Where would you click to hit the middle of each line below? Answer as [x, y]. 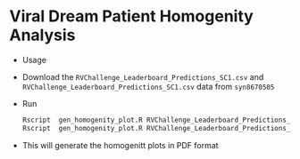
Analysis [42, 35]
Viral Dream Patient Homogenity [132, 16]
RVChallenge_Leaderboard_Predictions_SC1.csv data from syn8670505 [148, 86]
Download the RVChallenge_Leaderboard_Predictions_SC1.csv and [143, 76]
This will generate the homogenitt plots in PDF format [120, 145]
